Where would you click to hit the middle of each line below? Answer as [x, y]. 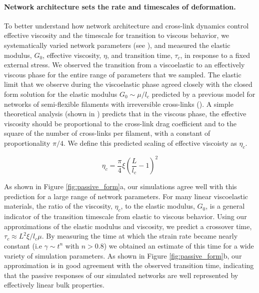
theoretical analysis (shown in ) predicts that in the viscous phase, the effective [125, 114]
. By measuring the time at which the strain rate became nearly [140, 236]
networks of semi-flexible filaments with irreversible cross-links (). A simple [119, 104]
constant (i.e [23, 245]
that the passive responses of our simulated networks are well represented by [121, 275]
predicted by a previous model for [203, 94]
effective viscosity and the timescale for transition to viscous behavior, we [117, 35]
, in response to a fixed [215, 55]
